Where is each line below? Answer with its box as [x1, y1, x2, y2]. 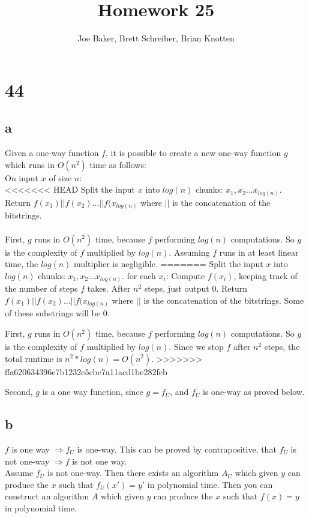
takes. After [87, 282, 131, 295]
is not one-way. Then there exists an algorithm [47, 466, 219, 479]
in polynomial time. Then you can [147, 478, 273, 490]
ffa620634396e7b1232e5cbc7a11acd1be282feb [5, 365, 167, 378]
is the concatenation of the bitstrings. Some [143, 294, 304, 306]
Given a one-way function [5, 146, 99, 159]
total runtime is [5, 352, 62, 364]
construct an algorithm [5, 490, 89, 502]
